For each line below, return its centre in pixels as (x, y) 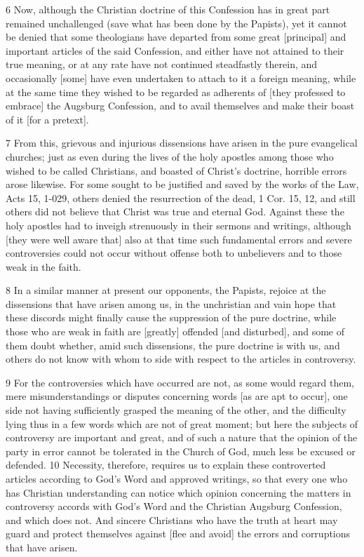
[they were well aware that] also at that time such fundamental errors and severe (179, 239)
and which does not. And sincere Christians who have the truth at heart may (172, 519)
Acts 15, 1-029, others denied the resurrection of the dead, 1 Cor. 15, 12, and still (181, 197)
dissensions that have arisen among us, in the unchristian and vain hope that (171, 303)
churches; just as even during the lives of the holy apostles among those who (170, 156)
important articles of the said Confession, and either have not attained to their (175, 50)
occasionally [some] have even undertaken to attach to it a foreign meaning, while (181, 78)
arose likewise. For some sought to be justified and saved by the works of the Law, (182, 184)
